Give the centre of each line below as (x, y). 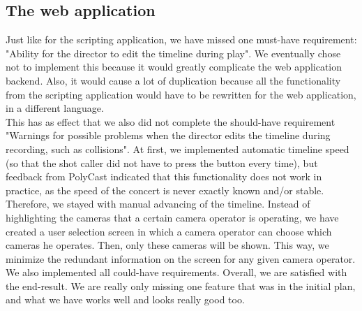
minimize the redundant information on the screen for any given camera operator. (181, 258)
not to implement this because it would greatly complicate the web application (174, 67)
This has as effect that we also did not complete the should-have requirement (171, 121)
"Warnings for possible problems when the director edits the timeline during (168, 135)
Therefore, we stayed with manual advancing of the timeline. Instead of (158, 204)
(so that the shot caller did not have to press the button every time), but (162, 162)
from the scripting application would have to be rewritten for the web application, (181, 94)
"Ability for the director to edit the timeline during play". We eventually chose (173, 53)
